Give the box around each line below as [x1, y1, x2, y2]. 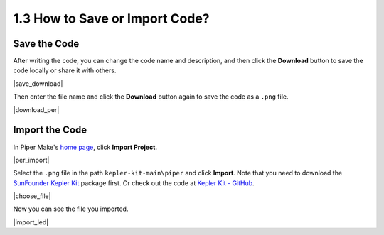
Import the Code [13, 124, 87, 136]
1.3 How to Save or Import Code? [13, 11, 210, 26]
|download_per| [13, 105, 60, 114]
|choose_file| [13, 192, 51, 200]
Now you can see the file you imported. [13, 204, 129, 213]
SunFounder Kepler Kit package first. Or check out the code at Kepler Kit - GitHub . [13, 178, 255, 187]
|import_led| [13, 217, 49, 226]
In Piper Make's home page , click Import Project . [13, 143, 158, 151]
